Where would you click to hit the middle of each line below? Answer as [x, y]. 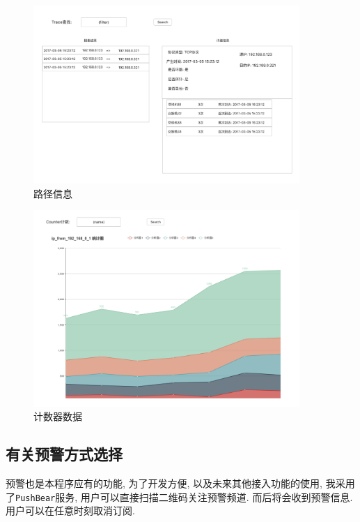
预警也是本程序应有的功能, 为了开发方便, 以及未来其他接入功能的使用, [164, 483]
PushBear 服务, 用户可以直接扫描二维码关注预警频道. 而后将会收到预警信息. [184, 497]
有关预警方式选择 [64, 454]
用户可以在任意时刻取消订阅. [70, 510]
